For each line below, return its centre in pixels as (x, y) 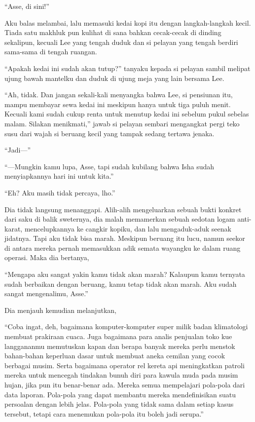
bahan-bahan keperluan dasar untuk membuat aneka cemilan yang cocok (115, 356)
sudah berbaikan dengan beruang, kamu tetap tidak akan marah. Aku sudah (121, 284)
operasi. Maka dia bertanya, (47, 257)
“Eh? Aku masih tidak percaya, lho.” (60, 192)
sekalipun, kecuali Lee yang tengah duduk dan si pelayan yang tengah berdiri (121, 42)
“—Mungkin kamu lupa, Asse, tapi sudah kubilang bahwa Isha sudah (109, 166)
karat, (14, 228)
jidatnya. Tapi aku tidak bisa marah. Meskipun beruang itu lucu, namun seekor (125, 238)
